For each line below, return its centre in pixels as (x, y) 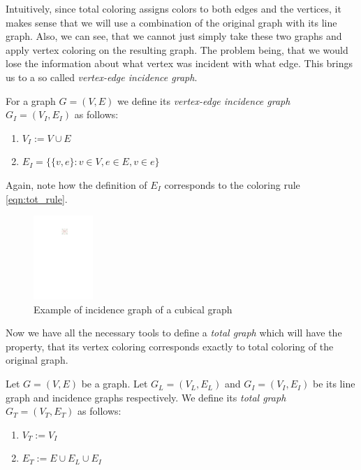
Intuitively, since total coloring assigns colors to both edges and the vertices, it (174, 8)
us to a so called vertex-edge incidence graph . (102, 77)
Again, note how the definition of (76, 184)
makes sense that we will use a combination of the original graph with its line (171, 22)
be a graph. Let (115, 384)
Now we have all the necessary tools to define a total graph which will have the (174, 333)
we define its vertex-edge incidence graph (204, 100)
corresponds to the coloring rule (232, 184)
